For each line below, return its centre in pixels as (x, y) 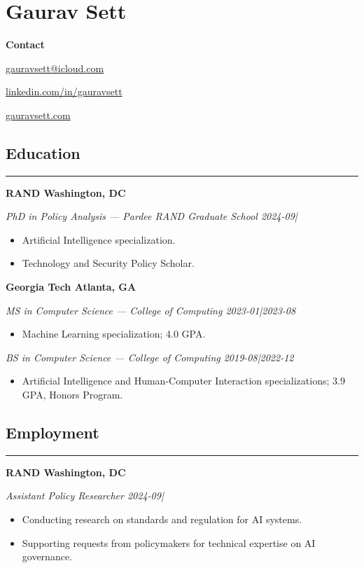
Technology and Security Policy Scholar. (108, 263)
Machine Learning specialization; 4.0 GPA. (114, 334)
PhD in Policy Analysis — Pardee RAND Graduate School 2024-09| (152, 216)
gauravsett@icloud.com (55, 68)
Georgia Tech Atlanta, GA (71, 287)
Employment (52, 432)
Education (43, 152)
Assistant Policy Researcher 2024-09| (85, 496)
